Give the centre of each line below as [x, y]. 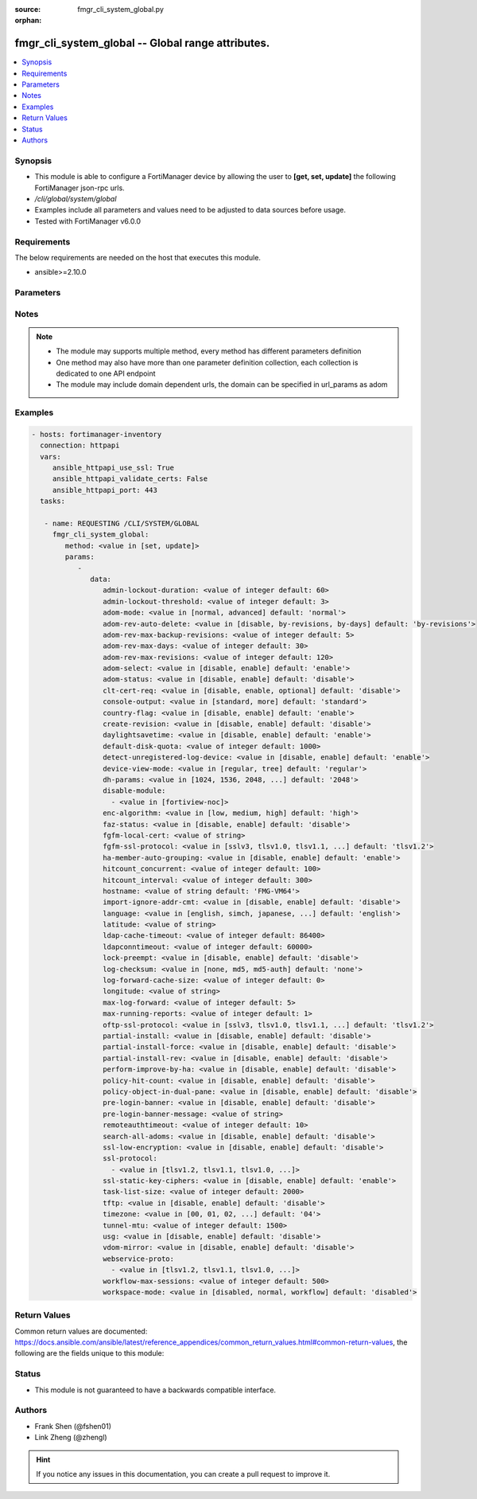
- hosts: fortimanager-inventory [97, 434]
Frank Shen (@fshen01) [73, 1426]
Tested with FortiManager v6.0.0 [88, 221]
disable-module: [134, 791]
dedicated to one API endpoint [106, 373]
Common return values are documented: [81, 1331]
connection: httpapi [80, 445]
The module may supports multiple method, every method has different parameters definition [209, 351]
